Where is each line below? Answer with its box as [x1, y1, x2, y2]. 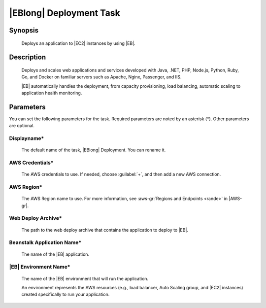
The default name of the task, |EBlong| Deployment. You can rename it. [21, 147, 166, 153]
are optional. [9, 123, 34, 129]
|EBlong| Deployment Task [9, 7, 120, 18]
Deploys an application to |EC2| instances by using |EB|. [21, 40, 135, 46]
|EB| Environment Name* [9, 264, 70, 271]
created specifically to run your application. [21, 291, 110, 298]
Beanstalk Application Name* [9, 239, 82, 246]
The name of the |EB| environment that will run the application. [21, 275, 149, 281]
